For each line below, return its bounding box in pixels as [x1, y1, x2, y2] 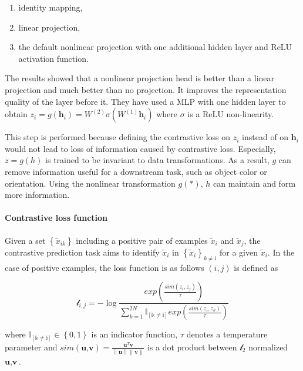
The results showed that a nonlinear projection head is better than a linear [5, 72, 275, 84]
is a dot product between [147, 340, 237, 353]
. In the [267, 246, 295, 258]
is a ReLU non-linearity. [187, 108, 274, 120]
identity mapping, [18, 1, 83, 13]
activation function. [18, 52, 89, 64]
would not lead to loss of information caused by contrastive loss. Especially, [5, 142, 276, 154]
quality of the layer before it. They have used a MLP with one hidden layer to [5, 95, 286, 107]
